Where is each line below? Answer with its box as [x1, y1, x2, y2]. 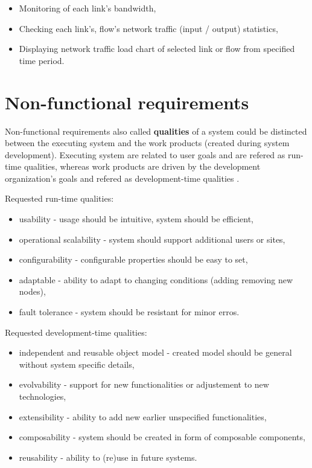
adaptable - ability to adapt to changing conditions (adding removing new [19, 273, 293, 286]
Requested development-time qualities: [5, 325, 147, 338]
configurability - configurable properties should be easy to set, [19, 253, 248, 266]
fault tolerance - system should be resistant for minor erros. [19, 306, 240, 318]
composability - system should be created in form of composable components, [19, 431, 305, 443]
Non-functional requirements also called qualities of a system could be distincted [5, 124, 307, 137]
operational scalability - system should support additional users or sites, [19, 232, 285, 245]
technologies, [19, 390, 66, 402]
